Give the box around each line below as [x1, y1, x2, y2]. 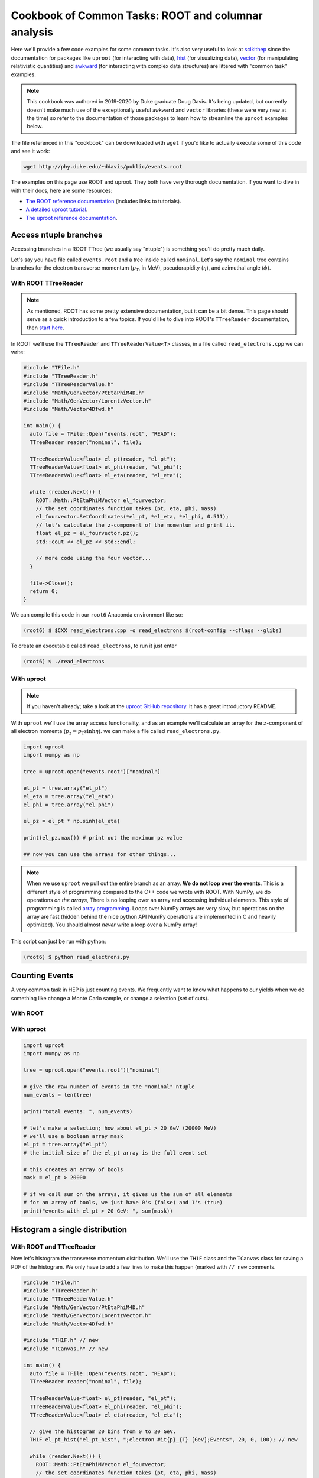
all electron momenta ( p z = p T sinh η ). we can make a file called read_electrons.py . [11, 727, 222, 736]
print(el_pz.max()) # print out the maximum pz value [23, 834, 183, 841]
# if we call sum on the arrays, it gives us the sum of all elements [23, 1191, 233, 1197]
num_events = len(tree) [23, 1091, 93, 1098]
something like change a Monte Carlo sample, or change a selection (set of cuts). [11, 994, 209, 1001]
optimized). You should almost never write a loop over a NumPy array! [27, 921, 197, 928]
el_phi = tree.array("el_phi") [23, 801, 115, 808]
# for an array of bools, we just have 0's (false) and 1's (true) [23, 1199, 223, 1206]
